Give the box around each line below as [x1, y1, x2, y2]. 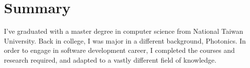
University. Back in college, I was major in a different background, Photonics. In [4, 35, 246, 45]
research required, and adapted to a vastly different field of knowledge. [4, 54, 217, 65]
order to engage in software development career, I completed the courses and [4, 45, 235, 55]
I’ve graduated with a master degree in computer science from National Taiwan [4, 26, 244, 36]
